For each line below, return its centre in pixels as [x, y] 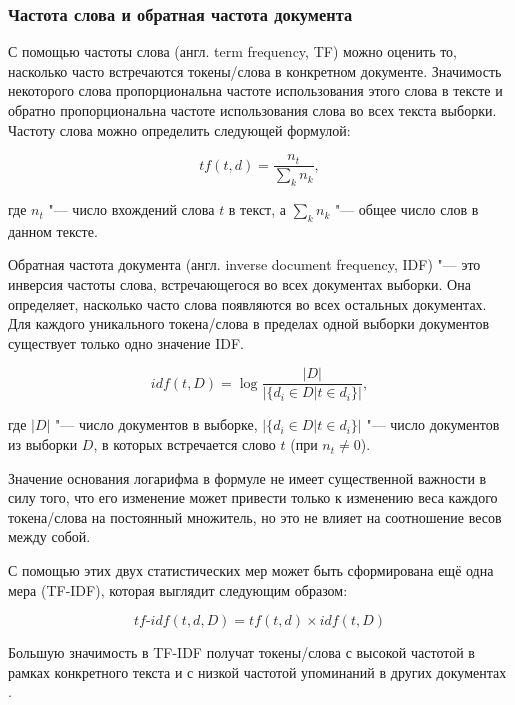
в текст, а [257, 209]
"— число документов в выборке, [156, 424]
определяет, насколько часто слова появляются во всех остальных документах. [247, 303]
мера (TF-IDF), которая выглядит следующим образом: [178, 589]
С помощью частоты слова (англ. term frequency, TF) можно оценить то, [233, 51]
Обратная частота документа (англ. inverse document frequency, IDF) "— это [244, 264]
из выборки [43, 444]
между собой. [49, 536]
